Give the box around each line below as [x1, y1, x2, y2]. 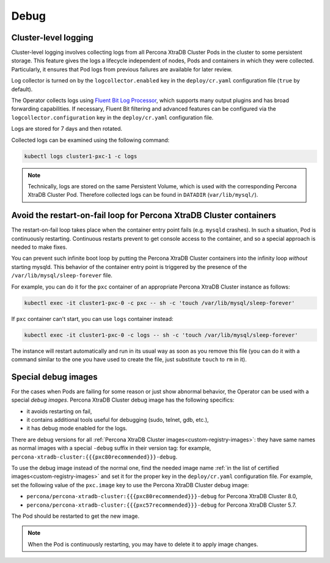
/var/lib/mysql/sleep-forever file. [11, 272, 113, 279]
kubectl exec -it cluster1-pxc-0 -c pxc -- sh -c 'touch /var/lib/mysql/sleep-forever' [24, 300, 295, 306]
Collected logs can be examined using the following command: [11, 136, 170, 144]
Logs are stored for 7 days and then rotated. [11, 125, 122, 133]
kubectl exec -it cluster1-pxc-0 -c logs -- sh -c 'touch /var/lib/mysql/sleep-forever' [24, 331, 299, 339]
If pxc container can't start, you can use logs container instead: [11, 315, 174, 322]
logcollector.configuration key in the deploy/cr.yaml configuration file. [11, 114, 214, 121]
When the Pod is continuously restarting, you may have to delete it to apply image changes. [28, 540, 258, 548]
